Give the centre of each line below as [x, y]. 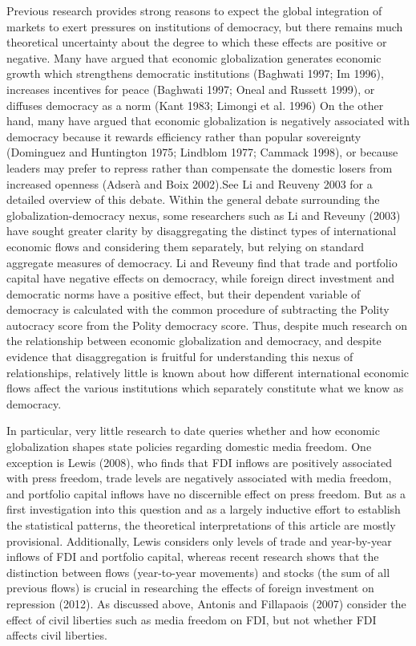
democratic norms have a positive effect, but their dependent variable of [184, 293]
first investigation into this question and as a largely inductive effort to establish [204, 509]
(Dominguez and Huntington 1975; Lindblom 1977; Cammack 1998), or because [202, 152]
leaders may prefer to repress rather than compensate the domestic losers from [200, 167]
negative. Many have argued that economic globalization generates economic [194, 57]
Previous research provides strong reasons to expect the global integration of [194, 10]
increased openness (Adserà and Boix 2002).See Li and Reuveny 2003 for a [190, 183]
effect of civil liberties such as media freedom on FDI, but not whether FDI [192, 619]
